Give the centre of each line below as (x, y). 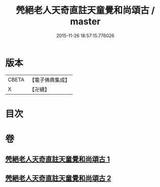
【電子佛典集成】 (50, 80)
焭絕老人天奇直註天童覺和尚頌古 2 (58, 178)
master (85, 22)
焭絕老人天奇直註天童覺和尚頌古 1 (58, 159)
